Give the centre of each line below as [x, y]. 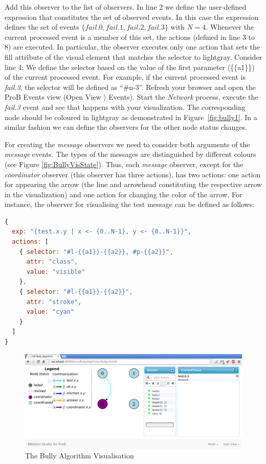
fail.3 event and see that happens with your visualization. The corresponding [125, 107]
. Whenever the [230, 27]
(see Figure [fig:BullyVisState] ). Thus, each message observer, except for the [124, 164]
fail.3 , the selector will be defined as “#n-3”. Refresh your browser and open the [130, 87]
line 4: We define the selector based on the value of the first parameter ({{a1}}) [130, 67]
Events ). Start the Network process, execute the [183, 97]
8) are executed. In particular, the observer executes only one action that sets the [132, 47]
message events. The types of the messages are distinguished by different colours [130, 154]
